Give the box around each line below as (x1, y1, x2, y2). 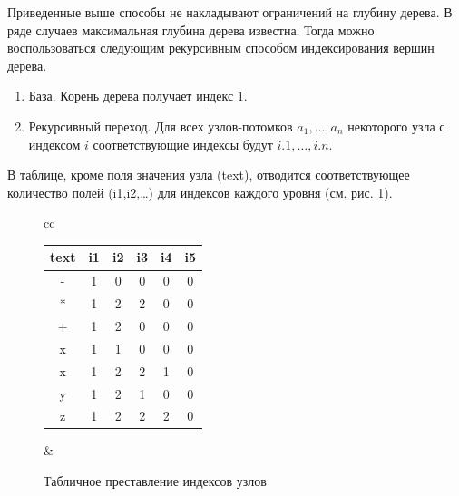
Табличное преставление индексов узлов (44, 472, 267, 491)
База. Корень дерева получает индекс (28, 86, 234, 105)
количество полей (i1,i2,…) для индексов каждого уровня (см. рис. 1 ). (7, 182, 393, 201)
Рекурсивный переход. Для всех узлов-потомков (28, 116, 293, 135)
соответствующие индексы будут (93, 134, 273, 153)
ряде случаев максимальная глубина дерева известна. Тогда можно (7, 20, 375, 39)
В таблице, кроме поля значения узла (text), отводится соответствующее (7, 165, 410, 184)
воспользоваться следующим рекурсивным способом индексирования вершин (7, 38, 435, 57)
